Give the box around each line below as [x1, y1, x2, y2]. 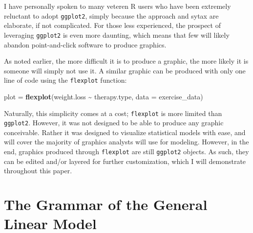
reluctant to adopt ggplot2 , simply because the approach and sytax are [4, 10, 219, 21]
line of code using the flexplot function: [4, 75, 127, 85]
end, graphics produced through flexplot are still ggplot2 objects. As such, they [4, 146, 249, 157]
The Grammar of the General [4, 194, 208, 214]
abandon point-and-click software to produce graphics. [4, 39, 167, 49]
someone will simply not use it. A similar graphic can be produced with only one [4, 65, 246, 75]
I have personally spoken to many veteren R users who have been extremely [4, 1, 231, 11]
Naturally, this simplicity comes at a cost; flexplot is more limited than [4, 108, 222, 118]
